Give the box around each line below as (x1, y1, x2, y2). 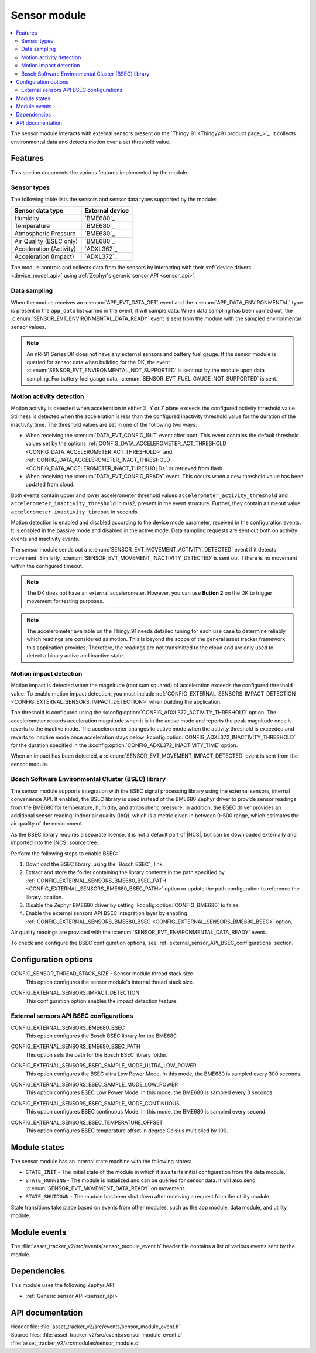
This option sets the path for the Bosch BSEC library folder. (25, 1051, 168, 1058)
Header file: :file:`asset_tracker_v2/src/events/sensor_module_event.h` (11, 1323, 181, 1330)
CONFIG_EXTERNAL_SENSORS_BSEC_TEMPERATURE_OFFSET (11, 1119, 163, 1126)
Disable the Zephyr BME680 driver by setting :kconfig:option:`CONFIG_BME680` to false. (25, 902, 240, 909)
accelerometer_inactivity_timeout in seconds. (11, 508, 139, 515)
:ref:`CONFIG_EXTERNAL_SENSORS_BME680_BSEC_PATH (25, 877, 167, 884)
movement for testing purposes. (26, 598, 104, 605)
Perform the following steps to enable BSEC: (11, 850, 118, 857)
